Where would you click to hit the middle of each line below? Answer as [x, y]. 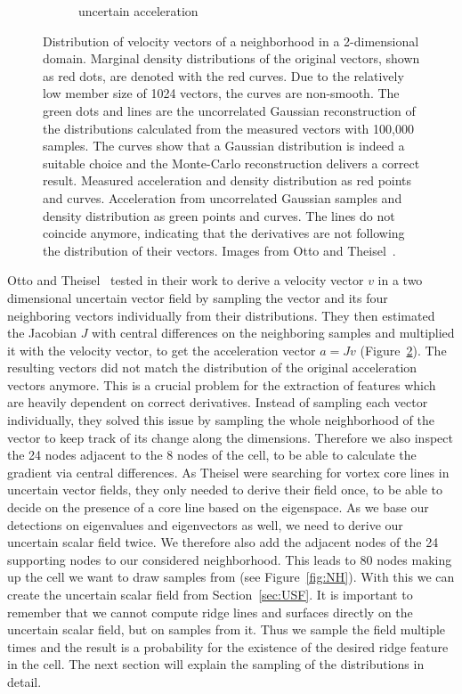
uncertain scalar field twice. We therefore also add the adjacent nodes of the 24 [223, 542]
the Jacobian [42, 333]
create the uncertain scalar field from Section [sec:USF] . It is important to [210, 594]
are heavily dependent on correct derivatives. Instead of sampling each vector [218, 402]
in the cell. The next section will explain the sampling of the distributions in [216, 664]
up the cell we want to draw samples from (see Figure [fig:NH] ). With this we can [231, 577]
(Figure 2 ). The [403, 350]
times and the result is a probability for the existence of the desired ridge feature [228, 646]
